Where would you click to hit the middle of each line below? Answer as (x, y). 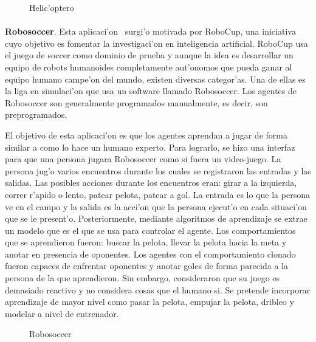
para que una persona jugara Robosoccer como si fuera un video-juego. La (143, 159)
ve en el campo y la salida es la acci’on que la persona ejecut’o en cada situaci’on (156, 206)
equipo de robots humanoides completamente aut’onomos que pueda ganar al (149, 67)
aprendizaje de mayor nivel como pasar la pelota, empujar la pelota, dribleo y (149, 302)
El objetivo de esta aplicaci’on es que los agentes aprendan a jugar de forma (146, 135)
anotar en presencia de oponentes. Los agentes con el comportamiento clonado (150, 254)
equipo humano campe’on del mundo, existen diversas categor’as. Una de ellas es (155, 79)
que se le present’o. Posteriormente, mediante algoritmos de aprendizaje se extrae (156, 218)
